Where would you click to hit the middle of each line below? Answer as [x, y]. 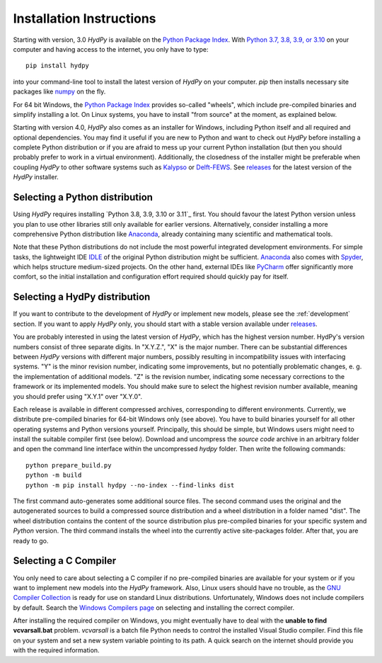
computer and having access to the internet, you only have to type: [111, 49]
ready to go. [31, 540]
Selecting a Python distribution [83, 197]
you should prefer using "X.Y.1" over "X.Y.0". [78, 396]
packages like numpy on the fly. [59, 91]
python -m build [54, 475]
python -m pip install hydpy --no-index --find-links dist [130, 485]
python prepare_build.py [69, 465]
